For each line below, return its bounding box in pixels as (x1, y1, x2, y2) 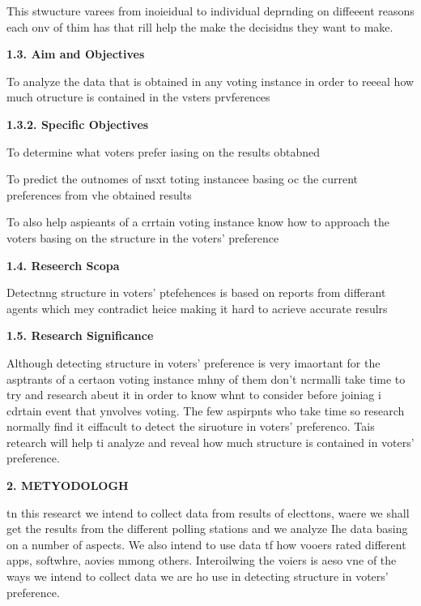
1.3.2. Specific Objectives (6, 115, 149, 132)
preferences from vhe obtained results (6, 186, 192, 203)
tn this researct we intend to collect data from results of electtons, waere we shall (6, 504, 410, 521)
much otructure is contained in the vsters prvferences (6, 88, 270, 105)
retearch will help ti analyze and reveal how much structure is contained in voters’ (6, 433, 415, 450)
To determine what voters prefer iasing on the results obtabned (6, 143, 321, 160)
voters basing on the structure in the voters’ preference (6, 229, 279, 246)
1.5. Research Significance (6, 327, 154, 344)
